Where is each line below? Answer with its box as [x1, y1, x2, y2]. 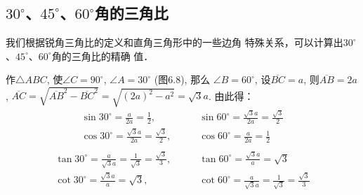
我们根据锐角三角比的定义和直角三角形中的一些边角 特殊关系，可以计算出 [6, 35, 343, 50]
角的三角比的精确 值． [51, 48, 154, 63]
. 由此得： [208, 88, 254, 103]
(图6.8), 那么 [154, 72, 211, 87]
